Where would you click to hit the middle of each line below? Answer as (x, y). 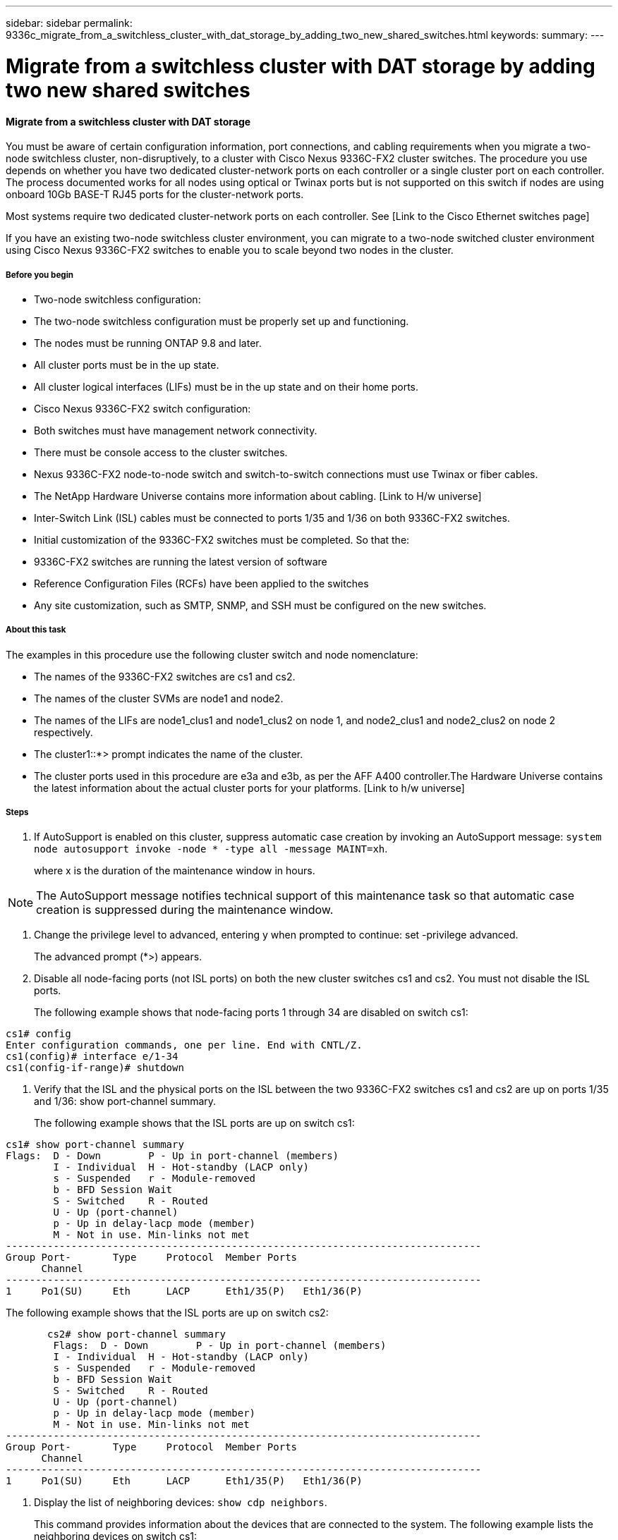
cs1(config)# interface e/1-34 (92, 1057)
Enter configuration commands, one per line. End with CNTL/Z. (184, 1045)
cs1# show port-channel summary (95, 1145)
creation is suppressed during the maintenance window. (185, 910)
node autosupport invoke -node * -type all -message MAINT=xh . (211, 849)
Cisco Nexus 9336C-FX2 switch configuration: (143, 408)
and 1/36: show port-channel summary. (125, 1101)
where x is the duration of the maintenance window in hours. (175, 871)
